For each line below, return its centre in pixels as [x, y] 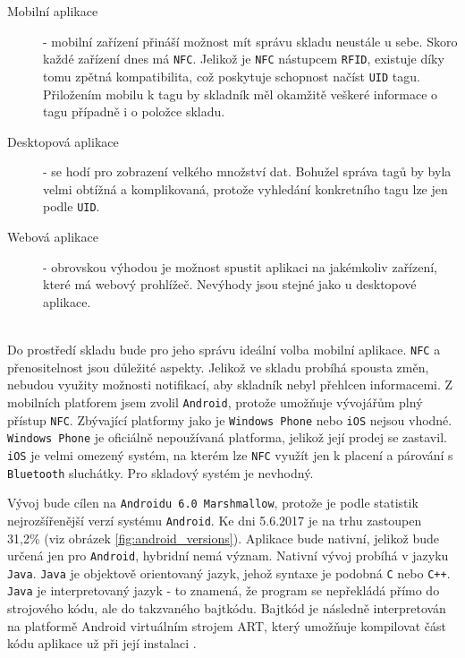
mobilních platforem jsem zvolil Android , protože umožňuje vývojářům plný [215, 402]
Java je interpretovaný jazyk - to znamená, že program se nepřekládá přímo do [224, 590]
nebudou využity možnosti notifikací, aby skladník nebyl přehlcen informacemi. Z [230, 385]
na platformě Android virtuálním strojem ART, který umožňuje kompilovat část [227, 625]
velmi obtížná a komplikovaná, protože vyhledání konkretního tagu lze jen [245, 188]
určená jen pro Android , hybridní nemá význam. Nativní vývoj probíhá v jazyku [228, 555]
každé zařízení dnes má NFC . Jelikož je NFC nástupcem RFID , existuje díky [244, 59]
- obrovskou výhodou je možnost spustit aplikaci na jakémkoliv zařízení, [241, 266]
